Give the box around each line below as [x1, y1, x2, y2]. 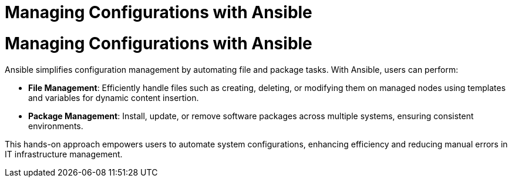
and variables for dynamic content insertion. [28, 92, 199, 103]
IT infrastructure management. [5, 149, 123, 159]
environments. [28, 120, 83, 131]
